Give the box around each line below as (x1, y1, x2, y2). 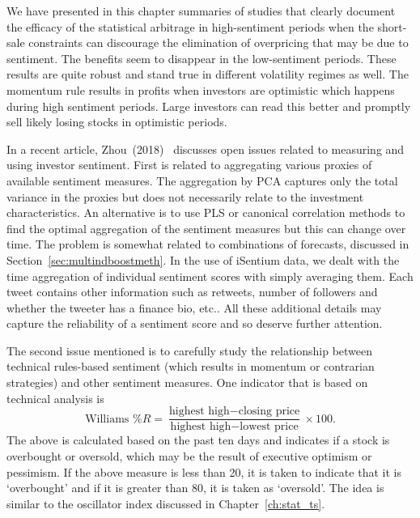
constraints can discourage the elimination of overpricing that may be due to (28, 34, 409, 51)
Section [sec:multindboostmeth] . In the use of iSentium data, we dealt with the (6, 251, 400, 268)
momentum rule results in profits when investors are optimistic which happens (6, 81, 395, 98)
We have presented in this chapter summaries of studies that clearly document (6, 2, 396, 19)
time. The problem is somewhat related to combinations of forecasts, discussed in (6, 236, 409, 253)
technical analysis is (6, 389, 104, 406)
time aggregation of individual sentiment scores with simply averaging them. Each (6, 267, 414, 284)
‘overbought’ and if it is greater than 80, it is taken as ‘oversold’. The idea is (6, 479, 384, 496)
